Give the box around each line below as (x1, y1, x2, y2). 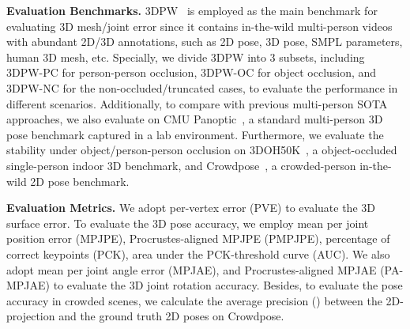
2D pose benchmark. (30, 172, 130, 189)
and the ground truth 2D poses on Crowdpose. (58, 308, 284, 324)
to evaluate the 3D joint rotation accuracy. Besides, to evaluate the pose (53, 277, 403, 293)
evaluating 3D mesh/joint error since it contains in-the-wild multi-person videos (6, 17, 393, 34)
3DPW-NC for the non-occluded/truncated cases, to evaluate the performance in (6, 79, 398, 96)
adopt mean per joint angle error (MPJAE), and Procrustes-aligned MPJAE (6, 261, 377, 278)
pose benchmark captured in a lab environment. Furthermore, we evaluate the (6, 126, 384, 142)
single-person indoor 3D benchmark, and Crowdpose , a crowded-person (6, 157, 356, 173)
